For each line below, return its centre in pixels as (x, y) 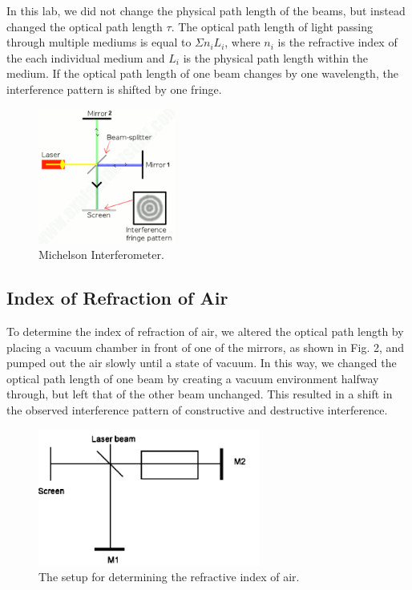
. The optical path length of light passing (272, 26)
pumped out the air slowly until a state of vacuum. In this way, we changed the (202, 363)
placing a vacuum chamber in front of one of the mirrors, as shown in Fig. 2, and (206, 347)
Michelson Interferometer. (101, 255)
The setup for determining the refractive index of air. (169, 577)
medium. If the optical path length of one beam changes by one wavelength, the (202, 73)
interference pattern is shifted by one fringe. (114, 89)
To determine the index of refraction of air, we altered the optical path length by (205, 331)
